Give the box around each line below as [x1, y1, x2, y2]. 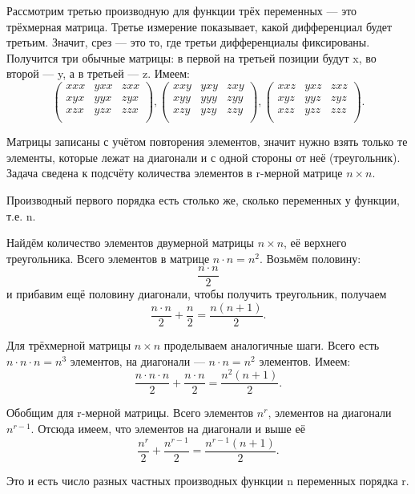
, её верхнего [284, 234, 347, 251]
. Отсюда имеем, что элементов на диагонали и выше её [30, 419, 305, 436]
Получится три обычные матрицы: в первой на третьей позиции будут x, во [6, 49, 377, 66]
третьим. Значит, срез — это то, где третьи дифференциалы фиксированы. [6, 34, 370, 51]
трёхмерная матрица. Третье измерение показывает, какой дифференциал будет [6, 18, 393, 34]
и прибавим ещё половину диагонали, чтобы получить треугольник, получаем [6, 285, 387, 302]
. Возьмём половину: [259, 249, 361, 266]
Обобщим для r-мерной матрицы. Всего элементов [6, 404, 254, 421]
